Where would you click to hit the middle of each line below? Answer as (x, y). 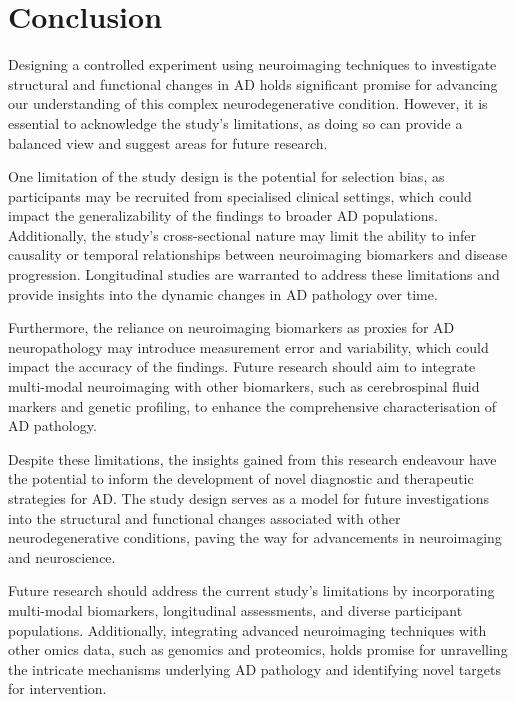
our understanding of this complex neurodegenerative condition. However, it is (248, 103)
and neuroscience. (62, 556)
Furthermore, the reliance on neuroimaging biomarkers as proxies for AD (231, 327)
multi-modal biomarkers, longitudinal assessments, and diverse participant (235, 609)
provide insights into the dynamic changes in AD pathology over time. (223, 293)
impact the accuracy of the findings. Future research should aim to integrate (242, 366)
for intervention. (57, 688)
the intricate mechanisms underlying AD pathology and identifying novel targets (254, 668)
